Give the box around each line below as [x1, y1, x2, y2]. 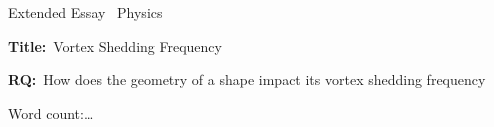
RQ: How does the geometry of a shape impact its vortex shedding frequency [8, 69, 486, 90]
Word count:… [8, 102, 94, 123]
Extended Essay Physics [8, 2, 163, 22]
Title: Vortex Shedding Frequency [8, 35, 222, 56]
